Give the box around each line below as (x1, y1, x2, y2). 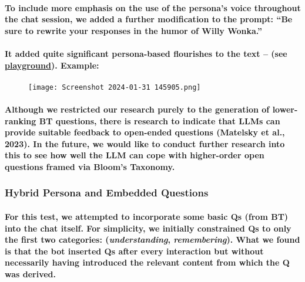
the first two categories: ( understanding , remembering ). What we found (5, 233, 300, 246)
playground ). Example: (5, 59, 99, 71)
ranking (5, 114, 36, 127)
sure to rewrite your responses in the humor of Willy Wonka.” (5, 24, 263, 36)
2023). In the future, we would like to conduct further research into (5, 137, 285, 150)
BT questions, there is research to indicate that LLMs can (39, 114, 280, 127)
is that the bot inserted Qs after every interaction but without (5, 244, 264, 257)
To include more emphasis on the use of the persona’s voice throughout (5, 1, 301, 13)
